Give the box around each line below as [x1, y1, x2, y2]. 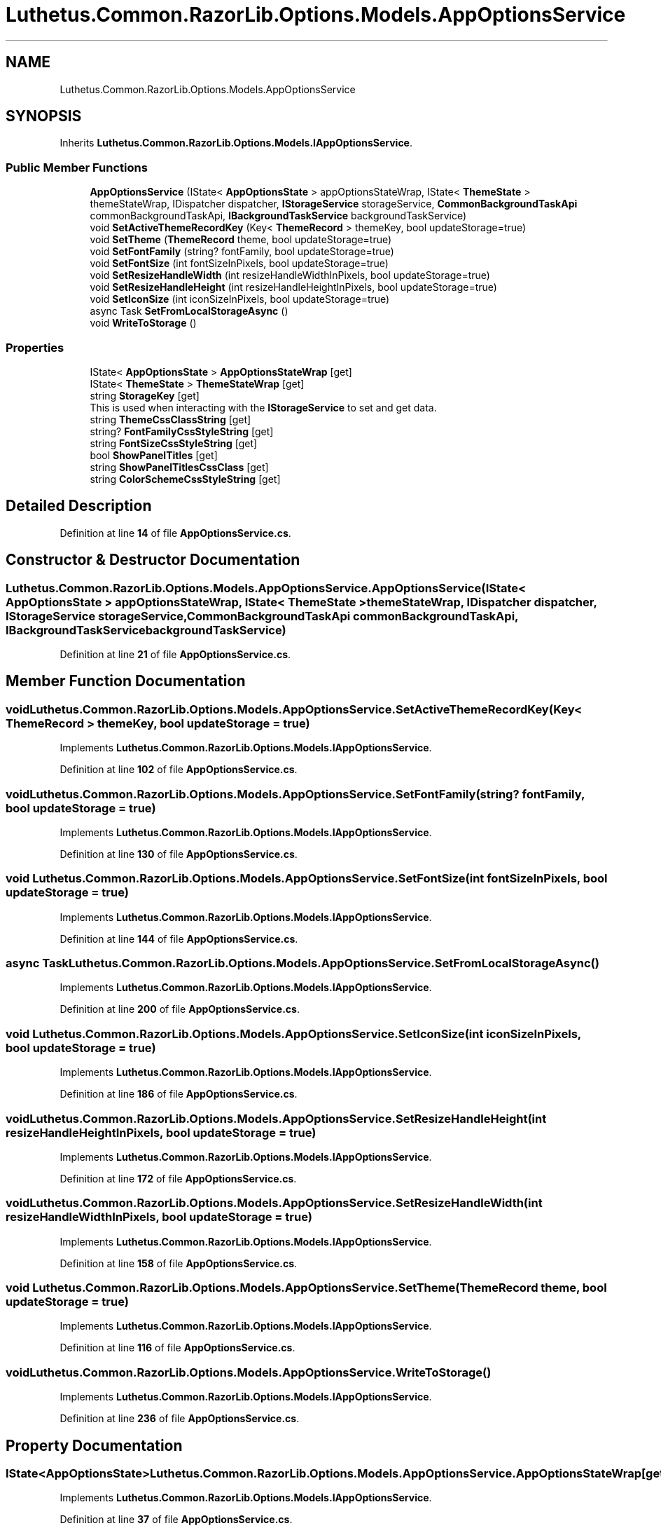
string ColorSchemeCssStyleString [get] [90, 472, 281, 485]
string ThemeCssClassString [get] [90, 413, 251, 425]
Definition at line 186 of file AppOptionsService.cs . [60, 1088, 298, 1100]
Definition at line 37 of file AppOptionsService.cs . [60, 1513, 293, 1526]
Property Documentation [6, 1436, 183, 1454]
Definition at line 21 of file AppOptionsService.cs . [60, 648, 291, 660]
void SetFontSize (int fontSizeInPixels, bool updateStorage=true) [90, 257, 389, 270]
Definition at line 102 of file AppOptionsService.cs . [60, 763, 298, 776]
